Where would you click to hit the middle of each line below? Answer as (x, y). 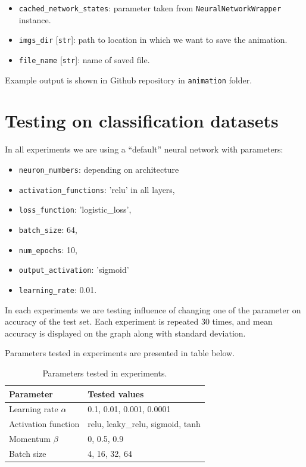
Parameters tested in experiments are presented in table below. (120, 353)
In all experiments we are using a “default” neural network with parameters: (144, 149)
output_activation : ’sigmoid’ (74, 270)
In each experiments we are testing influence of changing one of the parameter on (153, 309)
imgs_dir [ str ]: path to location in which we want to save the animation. (153, 40)
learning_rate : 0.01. (58, 289)
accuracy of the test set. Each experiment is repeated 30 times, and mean (139, 321)
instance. (35, 19)
